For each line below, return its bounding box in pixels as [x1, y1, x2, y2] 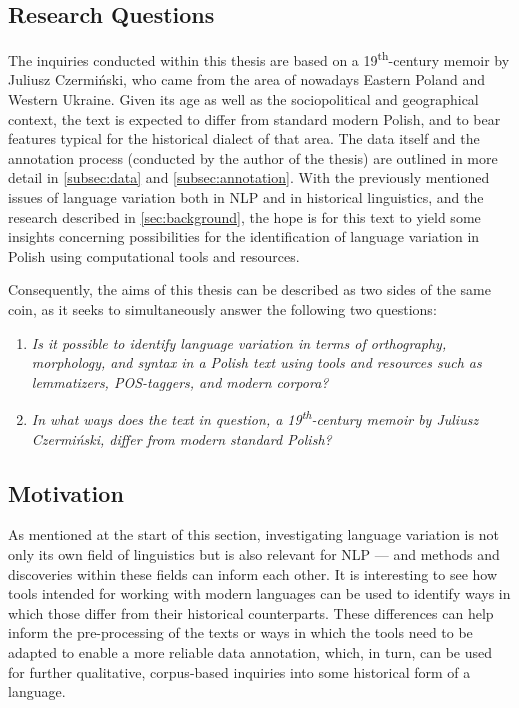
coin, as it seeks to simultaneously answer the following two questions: [8, 298, 437, 319]
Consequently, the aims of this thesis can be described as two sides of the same [8, 279, 491, 300]
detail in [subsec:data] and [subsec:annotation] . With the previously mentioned [8, 167, 490, 188]
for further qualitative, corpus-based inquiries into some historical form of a [8, 661, 471, 682]
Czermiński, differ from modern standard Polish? [31, 428, 332, 449]
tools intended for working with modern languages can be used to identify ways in [8, 583, 511, 604]
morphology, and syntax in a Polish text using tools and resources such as [31, 352, 482, 373]
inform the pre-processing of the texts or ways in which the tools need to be [8, 622, 473, 643]
